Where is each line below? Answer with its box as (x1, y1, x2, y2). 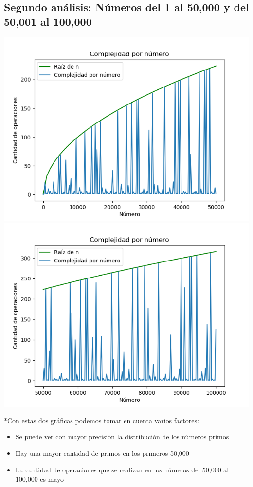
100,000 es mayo (15, 474, 64, 484)
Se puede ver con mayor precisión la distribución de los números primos (15, 432, 229, 442)
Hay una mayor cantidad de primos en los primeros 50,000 (15, 448, 189, 458)
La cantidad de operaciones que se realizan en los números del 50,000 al (15, 464, 229, 474)
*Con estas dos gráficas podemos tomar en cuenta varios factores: (4, 415, 199, 425)
